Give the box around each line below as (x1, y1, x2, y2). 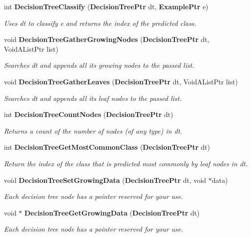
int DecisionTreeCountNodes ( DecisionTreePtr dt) (4, 109, 173, 119)
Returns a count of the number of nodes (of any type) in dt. (4, 125, 182, 136)
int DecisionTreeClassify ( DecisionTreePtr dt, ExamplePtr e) (4, 1, 209, 11)
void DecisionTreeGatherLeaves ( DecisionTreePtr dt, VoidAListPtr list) (4, 76, 238, 86)
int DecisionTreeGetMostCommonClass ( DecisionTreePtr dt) (4, 142, 210, 152)
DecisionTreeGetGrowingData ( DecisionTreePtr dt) (24, 207, 200, 217)
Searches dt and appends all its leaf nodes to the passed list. (4, 93, 182, 103)
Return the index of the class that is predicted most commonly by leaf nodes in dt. (4, 158, 248, 168)
